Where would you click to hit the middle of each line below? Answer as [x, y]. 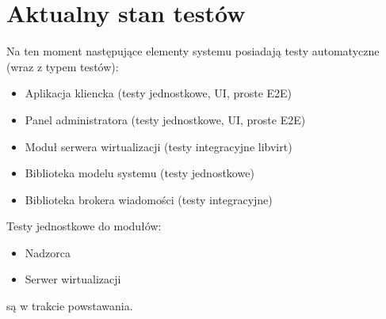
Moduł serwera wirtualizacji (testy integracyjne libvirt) [159, 146]
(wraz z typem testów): [63, 66]
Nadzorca [48, 252]
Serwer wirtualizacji [73, 279]
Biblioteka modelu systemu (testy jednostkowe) [139, 173]
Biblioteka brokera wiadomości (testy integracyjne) [149, 199]
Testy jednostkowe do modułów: [84, 226]
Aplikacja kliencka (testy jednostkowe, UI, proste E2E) [159, 93]
